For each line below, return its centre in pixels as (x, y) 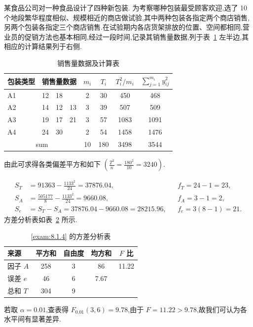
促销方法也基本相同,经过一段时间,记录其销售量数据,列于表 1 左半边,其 (137, 36)
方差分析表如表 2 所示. (41, 219)
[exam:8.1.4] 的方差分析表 (71, 236)
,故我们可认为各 (222, 309)
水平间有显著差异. (33, 319)
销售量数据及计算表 (89, 63)
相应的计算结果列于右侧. (43, 46)
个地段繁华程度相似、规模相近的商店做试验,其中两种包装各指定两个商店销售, (127, 17)
